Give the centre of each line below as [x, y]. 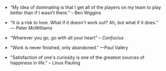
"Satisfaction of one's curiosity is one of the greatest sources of [77, 57]
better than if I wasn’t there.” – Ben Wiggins [56, 13]
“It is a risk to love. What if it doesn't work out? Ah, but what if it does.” [84, 23]
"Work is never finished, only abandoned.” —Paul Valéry [69, 47]
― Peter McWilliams [31, 28]
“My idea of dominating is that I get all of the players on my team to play [86, 7]
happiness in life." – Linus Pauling [45, 63]
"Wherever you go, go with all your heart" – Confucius [67, 38]
